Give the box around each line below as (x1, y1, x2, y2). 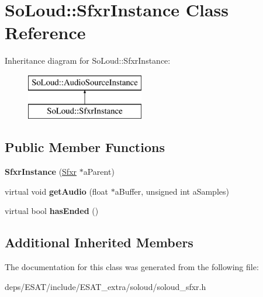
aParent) (83, 165, 115, 178)
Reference (5, 20, 86, 44)
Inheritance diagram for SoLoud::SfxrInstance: (5, 54, 171, 67)
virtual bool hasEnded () (5, 205, 99, 217)
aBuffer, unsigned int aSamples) (115, 185, 229, 197)
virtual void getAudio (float (5, 185, 109, 197)
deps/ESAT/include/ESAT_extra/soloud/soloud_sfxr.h (5, 280, 206, 292)
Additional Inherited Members (5, 233, 193, 251)
